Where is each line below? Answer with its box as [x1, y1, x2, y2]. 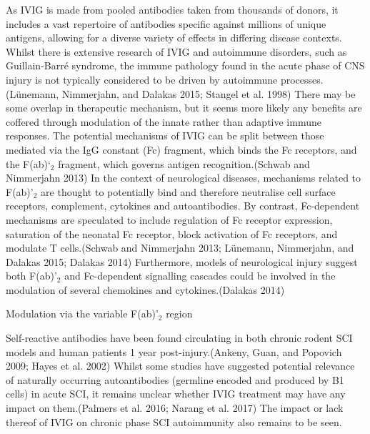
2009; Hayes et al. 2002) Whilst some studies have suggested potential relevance [6, 358, 355, 373]
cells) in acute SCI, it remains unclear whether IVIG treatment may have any [6, 386, 346, 401]
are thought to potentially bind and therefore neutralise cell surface [41, 184, 336, 199]
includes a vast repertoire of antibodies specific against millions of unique [6, 16, 326, 31]
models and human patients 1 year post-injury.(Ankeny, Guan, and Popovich [6, 344, 342, 359]
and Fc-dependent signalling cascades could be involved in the [64, 268, 336, 283]
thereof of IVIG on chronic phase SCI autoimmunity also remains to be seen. [6, 414, 342, 429]
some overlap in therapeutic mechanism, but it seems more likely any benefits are [6, 100, 362, 115]
